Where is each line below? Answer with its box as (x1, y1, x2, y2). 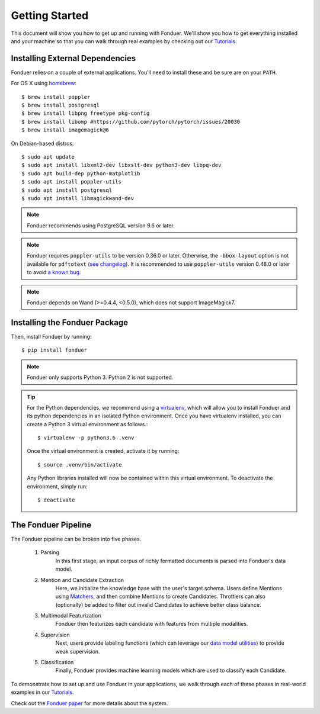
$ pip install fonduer (21, 347, 88, 353)
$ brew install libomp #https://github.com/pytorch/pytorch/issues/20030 (21, 118, 241, 125)
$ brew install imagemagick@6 (21, 127, 110, 133)
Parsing (40, 549, 59, 556)
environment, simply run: (27, 483, 88, 490)
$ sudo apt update (21, 153, 75, 160)
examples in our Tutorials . (11, 689, 74, 696)
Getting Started (11, 9, 89, 22)
